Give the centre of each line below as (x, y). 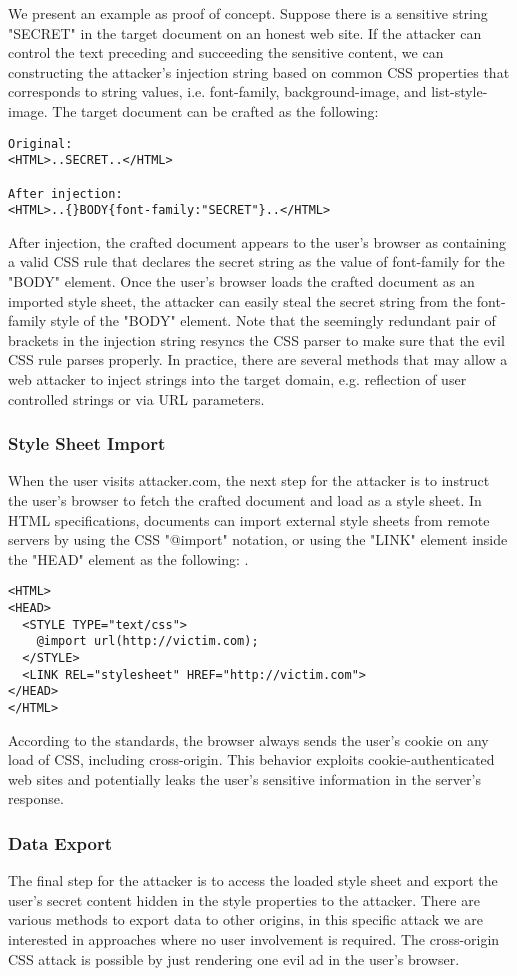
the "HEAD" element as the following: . (128, 558)
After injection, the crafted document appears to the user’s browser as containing (257, 241)
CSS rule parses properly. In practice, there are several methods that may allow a (258, 359)
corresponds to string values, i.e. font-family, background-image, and (217, 91)
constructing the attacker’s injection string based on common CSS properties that (259, 71)
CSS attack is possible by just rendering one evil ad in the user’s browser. (234, 958)
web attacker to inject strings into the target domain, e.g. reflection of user (237, 379)
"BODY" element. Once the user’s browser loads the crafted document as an (241, 281)
